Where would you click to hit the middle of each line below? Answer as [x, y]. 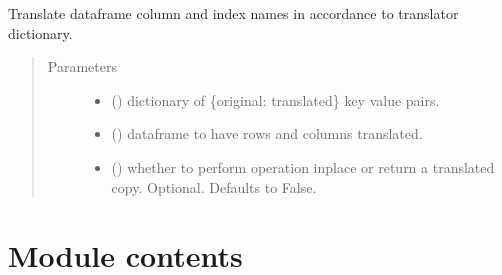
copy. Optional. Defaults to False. [214, 186]
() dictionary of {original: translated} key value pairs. [275, 99]
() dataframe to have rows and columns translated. [267, 133]
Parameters [82, 66]
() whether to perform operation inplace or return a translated [303, 166]
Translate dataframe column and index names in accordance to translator [233, 13]
